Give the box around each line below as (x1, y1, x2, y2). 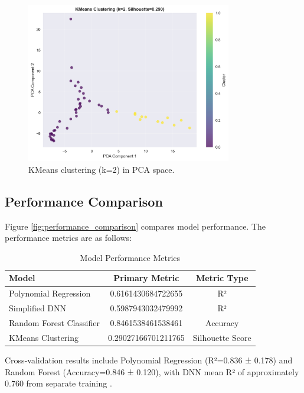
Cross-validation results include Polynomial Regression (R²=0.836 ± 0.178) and (5, 353, 293, 366)
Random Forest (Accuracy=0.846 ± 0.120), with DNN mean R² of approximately (5, 365, 299, 378)
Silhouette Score (192, 331, 251, 343)
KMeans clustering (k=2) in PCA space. (28, 163, 175, 175)
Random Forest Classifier (9, 317, 100, 329)
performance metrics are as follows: (5, 231, 132, 244)
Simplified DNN (9, 302, 67, 314)
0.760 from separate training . (5, 377, 112, 389)
